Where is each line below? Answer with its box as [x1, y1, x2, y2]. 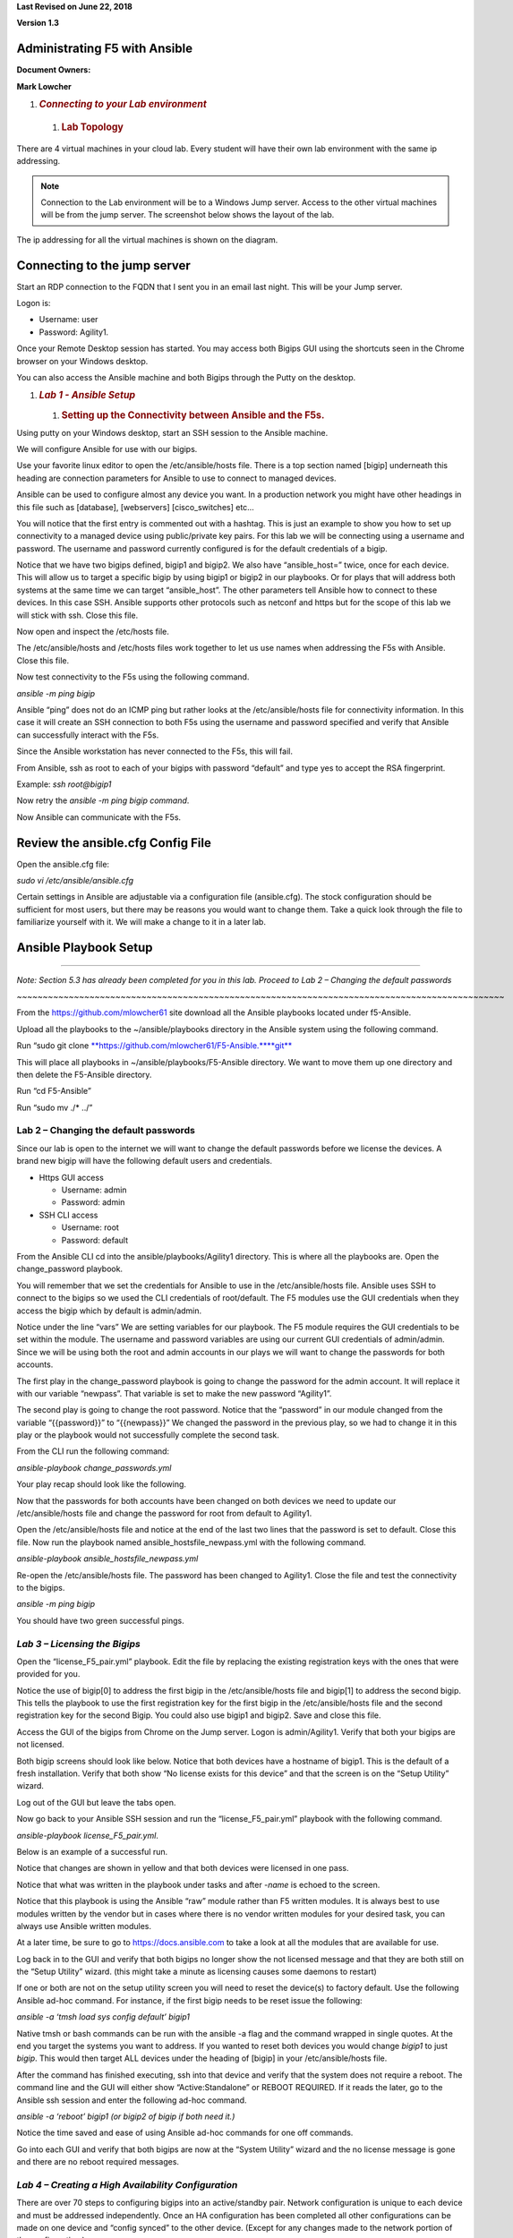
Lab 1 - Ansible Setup [38, 389, 136, 402]
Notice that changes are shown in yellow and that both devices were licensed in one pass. [16, 1863, 349, 1874]
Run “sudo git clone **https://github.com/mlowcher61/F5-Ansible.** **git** [16, 1040, 293, 1051]
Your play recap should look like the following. [16, 1479, 187, 1490]
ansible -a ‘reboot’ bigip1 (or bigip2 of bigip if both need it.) [16, 2111, 235, 2122]
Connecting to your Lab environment [38, 98, 208, 111]
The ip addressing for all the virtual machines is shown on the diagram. [16, 234, 278, 245]
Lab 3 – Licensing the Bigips [16, 1637, 141, 1650]
